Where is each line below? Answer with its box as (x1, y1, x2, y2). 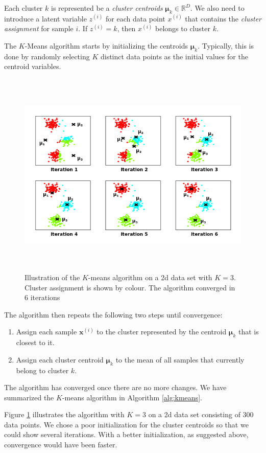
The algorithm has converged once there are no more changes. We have (4, 382, 227, 393)
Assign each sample (16, 326, 77, 337)
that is (238, 326, 259, 337)
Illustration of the (25, 271, 80, 282)
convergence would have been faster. (4, 439, 117, 450)
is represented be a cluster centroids (51, 3, 163, 13)
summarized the (4, 392, 54, 402)
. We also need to (190, 3, 245, 13)
